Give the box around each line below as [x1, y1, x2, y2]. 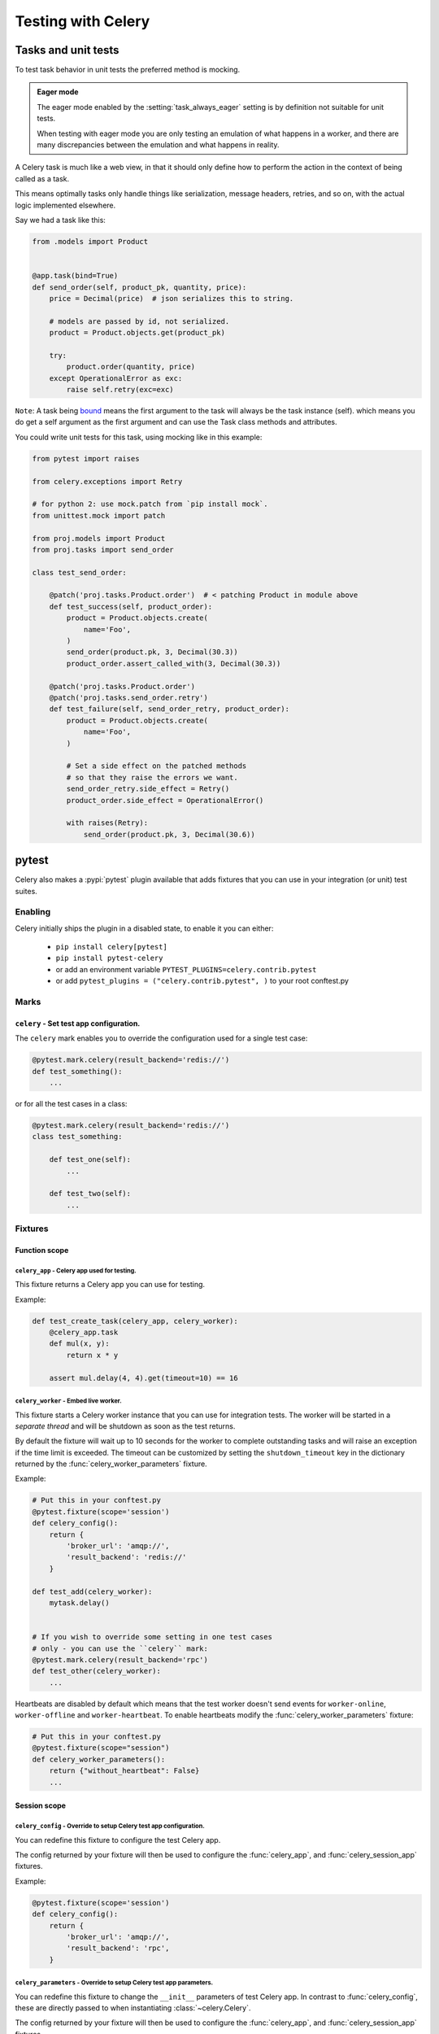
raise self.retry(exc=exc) [66, 385, 174, 395]
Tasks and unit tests [15, 43, 120, 57]
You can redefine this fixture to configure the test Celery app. [15, 1835, 221, 1844]
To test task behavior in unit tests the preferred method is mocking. [15, 65, 241, 75]
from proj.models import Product [32, 534, 166, 543]
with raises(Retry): [66, 818, 149, 827]
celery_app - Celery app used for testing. [15, 1266, 137, 1275]
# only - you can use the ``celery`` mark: [32, 1643, 209, 1653]
